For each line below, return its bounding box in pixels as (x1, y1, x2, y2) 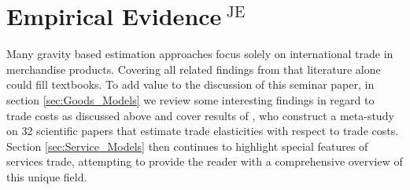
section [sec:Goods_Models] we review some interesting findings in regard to (6, 91, 375, 108)
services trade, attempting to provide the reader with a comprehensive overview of (6, 153, 403, 170)
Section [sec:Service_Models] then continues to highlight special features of (6, 137, 368, 154)
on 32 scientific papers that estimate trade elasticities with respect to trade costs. (6, 122, 399, 139)
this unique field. (6, 168, 87, 185)
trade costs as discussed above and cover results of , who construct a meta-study (6, 107, 394, 123)
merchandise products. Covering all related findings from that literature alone (6, 60, 381, 77)
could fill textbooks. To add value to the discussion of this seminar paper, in (6, 76, 375, 93)
